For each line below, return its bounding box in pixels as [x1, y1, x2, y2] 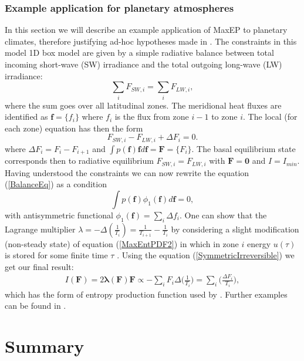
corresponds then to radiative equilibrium [5, 154, 154, 167]
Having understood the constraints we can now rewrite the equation [5, 166, 249, 178]
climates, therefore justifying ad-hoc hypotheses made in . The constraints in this [5, 35, 297, 47]
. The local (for [242, 110, 298, 123]
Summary [5, 334, 85, 358]
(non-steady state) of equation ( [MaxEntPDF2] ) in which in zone [5, 237, 239, 249]
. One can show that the [179, 208, 267, 221]
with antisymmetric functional [5, 208, 113, 221]
